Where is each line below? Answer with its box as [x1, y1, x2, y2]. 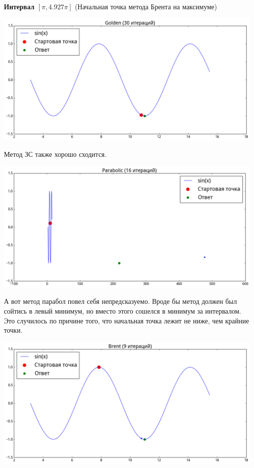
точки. [4, 325, 22, 335]
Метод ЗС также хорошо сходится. [4, 149, 106, 159]
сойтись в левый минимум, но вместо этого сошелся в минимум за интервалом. [4, 306, 241, 316]
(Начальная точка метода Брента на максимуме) [75, 1, 217, 11]
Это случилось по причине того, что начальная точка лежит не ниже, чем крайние [4, 315, 249, 325]
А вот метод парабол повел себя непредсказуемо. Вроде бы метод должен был [4, 296, 237, 306]
